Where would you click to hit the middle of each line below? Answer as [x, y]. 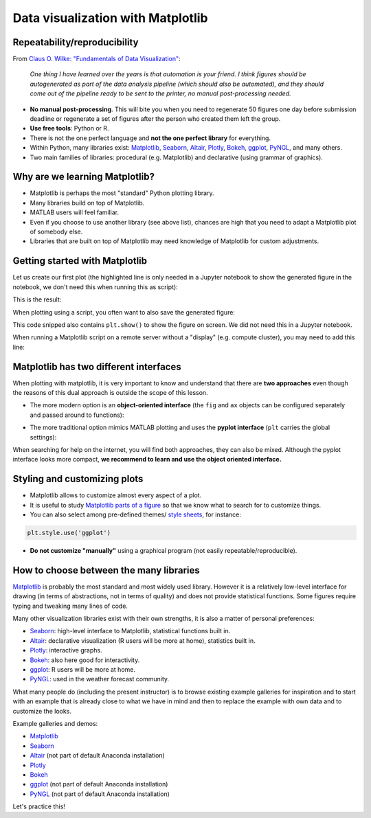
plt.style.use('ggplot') [69, 533]
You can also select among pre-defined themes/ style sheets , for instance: [136, 514]
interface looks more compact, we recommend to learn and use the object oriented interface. [147, 459]
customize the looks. [42, 711]
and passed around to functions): [77, 415]
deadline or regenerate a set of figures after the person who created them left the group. [155, 119]
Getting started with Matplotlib [80, 261]
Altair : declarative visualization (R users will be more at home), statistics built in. [143, 640]
